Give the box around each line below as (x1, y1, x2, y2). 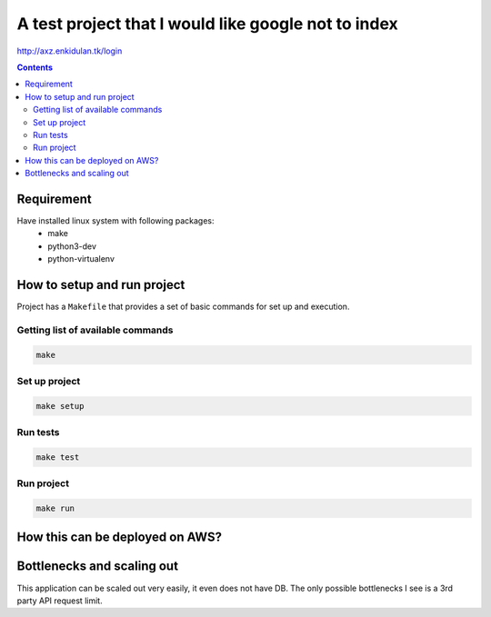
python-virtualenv (47, 254, 115, 264)
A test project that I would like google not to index (16, 14, 399, 34)
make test (35, 452, 80, 463)
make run (35, 503, 75, 513)
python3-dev (47, 241, 97, 252)
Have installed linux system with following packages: (16, 214, 215, 226)
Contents (16, 62, 54, 73)
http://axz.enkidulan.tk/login (16, 45, 123, 56)
